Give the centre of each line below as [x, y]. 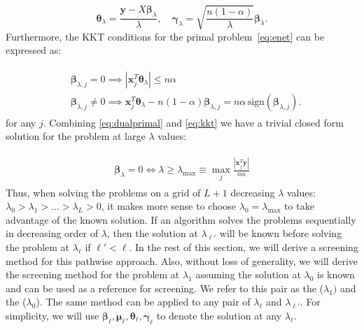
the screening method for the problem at [93, 274]
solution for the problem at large [76, 136]
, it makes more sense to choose [169, 206]
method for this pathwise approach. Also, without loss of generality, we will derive [182, 260]
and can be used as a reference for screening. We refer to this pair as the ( [165, 288]
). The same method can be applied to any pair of [143, 302]
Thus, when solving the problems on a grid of [103, 192]
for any [21, 122]
